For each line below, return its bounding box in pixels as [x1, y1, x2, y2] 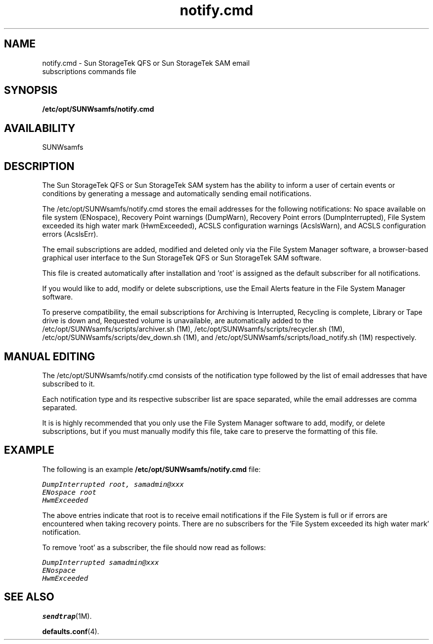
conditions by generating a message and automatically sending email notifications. [42, 189, 311, 198]
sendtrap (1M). [42, 611, 92, 620]
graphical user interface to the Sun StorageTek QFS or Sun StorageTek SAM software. [42, 254, 322, 262]
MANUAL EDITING [4, 350, 95, 363]
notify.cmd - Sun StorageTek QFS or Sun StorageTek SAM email [42, 58, 250, 67]
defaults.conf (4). [42, 627, 99, 636]
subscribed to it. [42, 379, 95, 388]
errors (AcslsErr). [42, 230, 98, 239]
